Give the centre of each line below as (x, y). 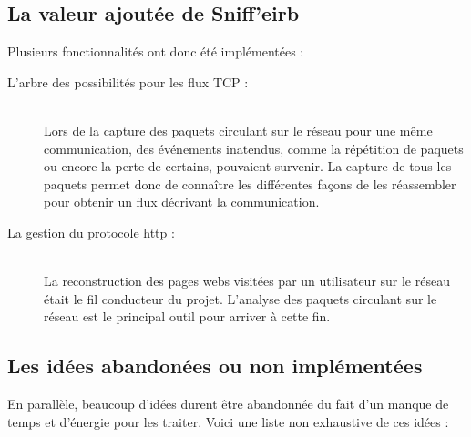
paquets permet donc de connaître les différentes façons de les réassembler (250, 183)
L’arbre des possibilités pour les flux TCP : (128, 81)
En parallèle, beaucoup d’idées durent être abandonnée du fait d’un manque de (228, 404)
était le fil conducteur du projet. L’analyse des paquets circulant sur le (241, 298)
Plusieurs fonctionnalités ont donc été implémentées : (156, 51)
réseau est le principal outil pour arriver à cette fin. (187, 316)
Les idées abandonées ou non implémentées (215, 366)
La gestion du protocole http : (91, 232)
